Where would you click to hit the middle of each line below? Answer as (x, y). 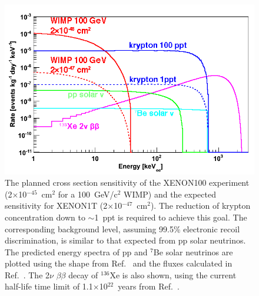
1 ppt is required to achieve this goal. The (171, 217)
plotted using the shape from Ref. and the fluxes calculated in (119, 263)
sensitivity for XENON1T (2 (56, 205)
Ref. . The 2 (27, 274)
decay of (83, 274)
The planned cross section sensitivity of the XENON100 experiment (127, 182)
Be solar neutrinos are (193, 251)
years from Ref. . (149, 286)
